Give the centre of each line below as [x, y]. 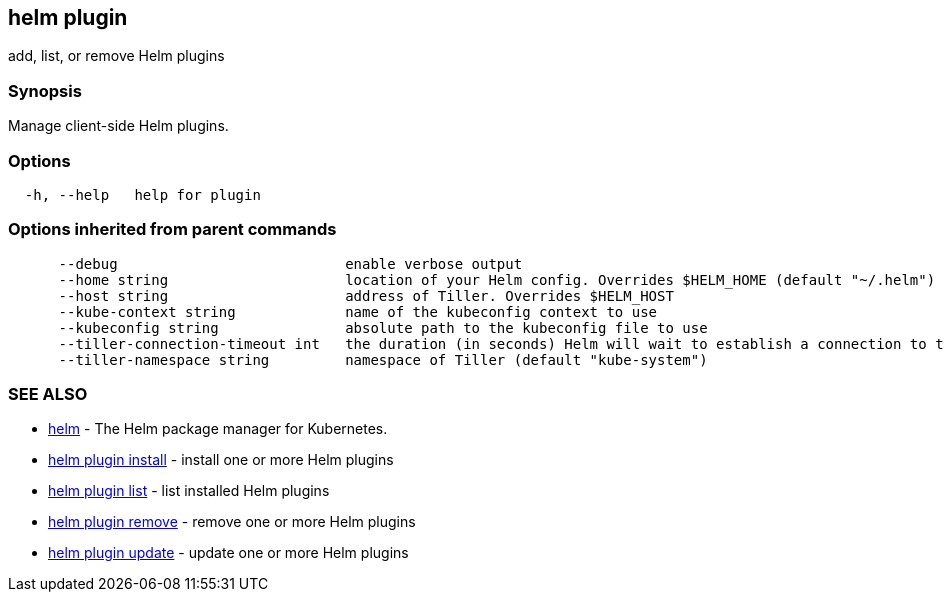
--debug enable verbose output [290, 263]
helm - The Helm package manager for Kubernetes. [218, 429]
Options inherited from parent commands [172, 229]
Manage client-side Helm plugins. [118, 126]
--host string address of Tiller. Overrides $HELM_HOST [366, 295]
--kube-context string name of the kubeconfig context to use [358, 311]
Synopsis [45, 90]
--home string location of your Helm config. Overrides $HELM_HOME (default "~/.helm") [497, 279]
